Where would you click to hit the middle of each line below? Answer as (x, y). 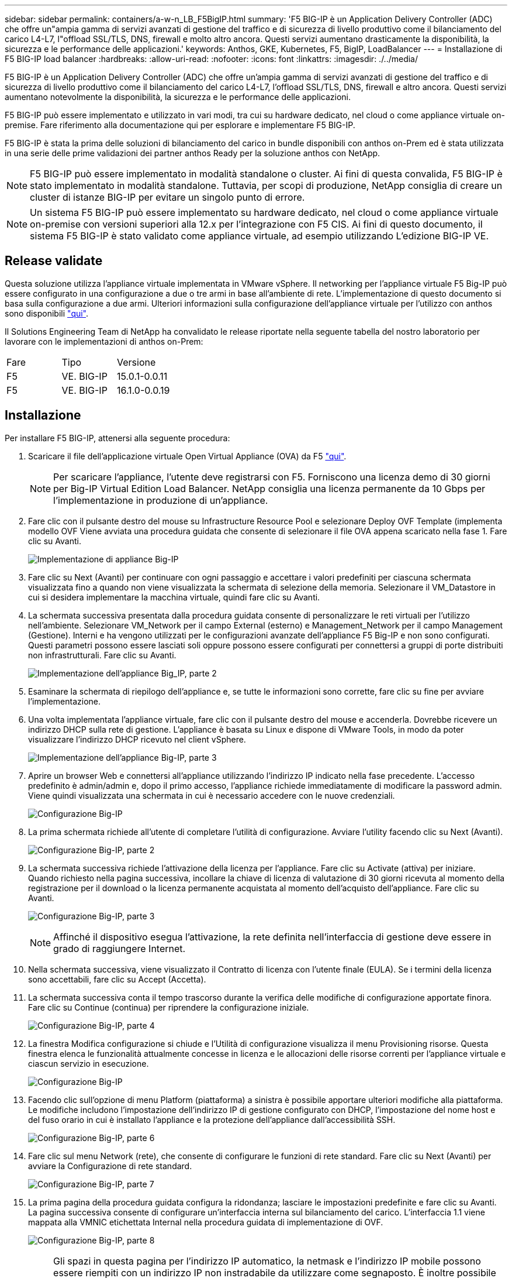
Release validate (54, 261)
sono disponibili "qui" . (47, 313)
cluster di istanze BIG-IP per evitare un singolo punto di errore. (167, 197)
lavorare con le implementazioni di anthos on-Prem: (104, 341)
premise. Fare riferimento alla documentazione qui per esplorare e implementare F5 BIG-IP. (180, 125)
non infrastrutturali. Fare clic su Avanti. (102, 655)
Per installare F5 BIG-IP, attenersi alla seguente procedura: (117, 438)
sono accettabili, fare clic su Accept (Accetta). (117, 979)
